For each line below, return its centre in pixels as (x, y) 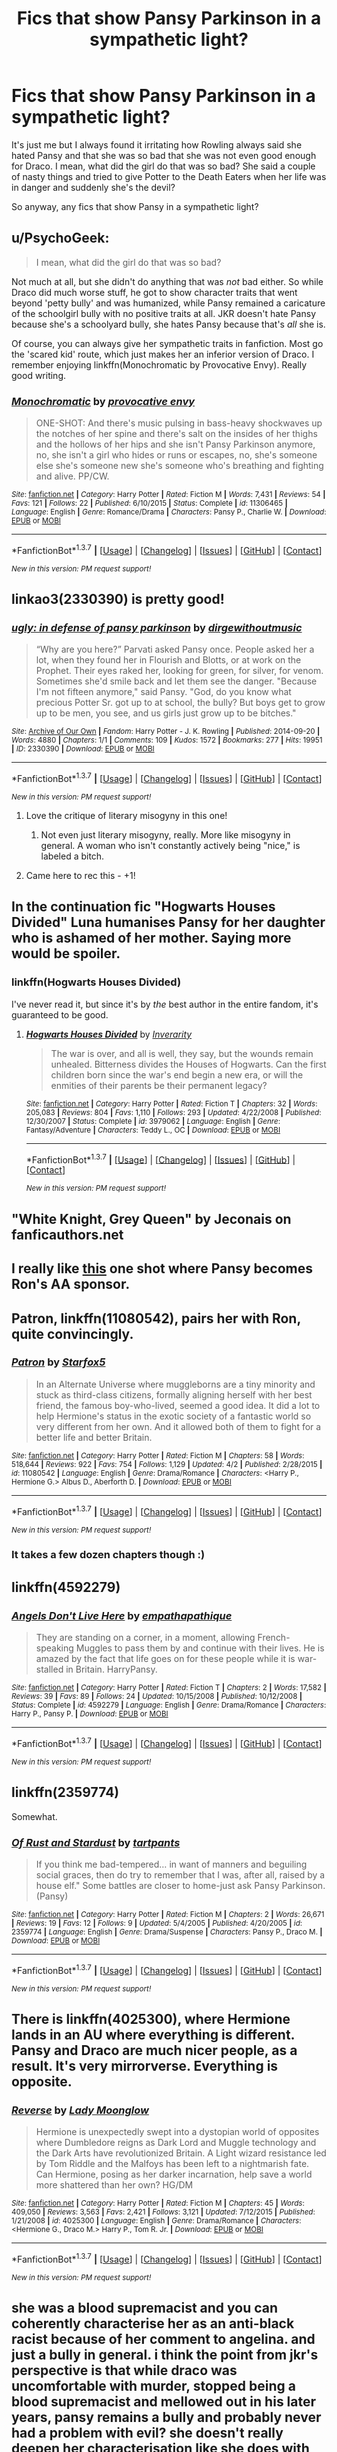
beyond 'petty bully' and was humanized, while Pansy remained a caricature (168, 303)
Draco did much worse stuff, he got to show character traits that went (154, 292)
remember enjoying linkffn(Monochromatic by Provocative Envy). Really (159, 364)
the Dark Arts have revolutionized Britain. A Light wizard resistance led (181, 2153)
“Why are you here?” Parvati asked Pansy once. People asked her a (175, 649)
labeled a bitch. (72, 856)
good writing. (39, 375)
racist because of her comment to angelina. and (163, 2339)
